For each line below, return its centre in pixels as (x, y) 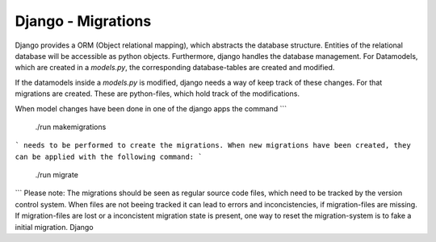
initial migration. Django (54, 227)
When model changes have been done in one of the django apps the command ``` (151, 108)
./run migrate (57, 175)
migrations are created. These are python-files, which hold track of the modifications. (157, 94)
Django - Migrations (83, 21)
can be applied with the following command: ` (109, 156)
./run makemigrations (71, 127)
